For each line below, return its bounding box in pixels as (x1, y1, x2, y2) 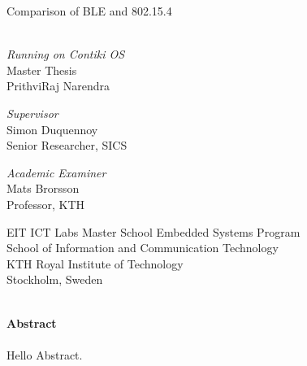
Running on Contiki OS (6, 46, 125, 63)
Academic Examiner (6, 163, 106, 181)
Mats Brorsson (6, 180, 80, 197)
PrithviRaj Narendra (6, 77, 110, 94)
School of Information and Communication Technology (6, 239, 279, 256)
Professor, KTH (6, 195, 85, 212)
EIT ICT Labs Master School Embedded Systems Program (6, 223, 301, 240)
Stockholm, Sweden (6, 271, 103, 288)
